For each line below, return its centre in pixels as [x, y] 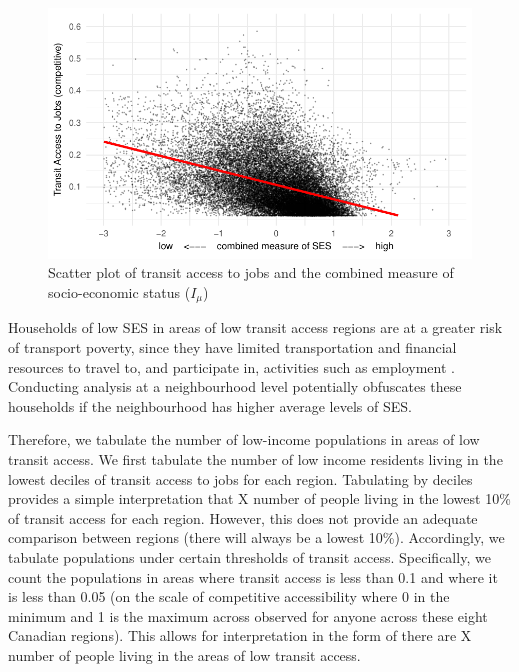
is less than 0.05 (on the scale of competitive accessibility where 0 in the [229, 596]
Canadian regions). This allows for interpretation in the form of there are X [240, 635]
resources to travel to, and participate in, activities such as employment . [231, 366]
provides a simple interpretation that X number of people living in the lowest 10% [259, 498]
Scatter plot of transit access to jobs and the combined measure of [251, 272]
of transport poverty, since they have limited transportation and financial [232, 347]
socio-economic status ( [119, 291]
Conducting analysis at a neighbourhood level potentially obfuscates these [235, 386]
